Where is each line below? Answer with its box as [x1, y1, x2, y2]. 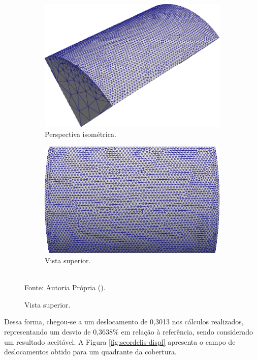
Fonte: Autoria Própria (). [24, 282, 106, 293]
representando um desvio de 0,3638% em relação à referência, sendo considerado [4, 326, 253, 337]
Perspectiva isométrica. [45, 128, 116, 139]
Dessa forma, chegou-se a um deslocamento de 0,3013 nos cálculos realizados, [4, 316, 244, 327]
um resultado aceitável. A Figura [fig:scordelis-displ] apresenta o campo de [4, 336, 236, 347]
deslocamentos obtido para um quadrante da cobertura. [4, 346, 177, 357]
